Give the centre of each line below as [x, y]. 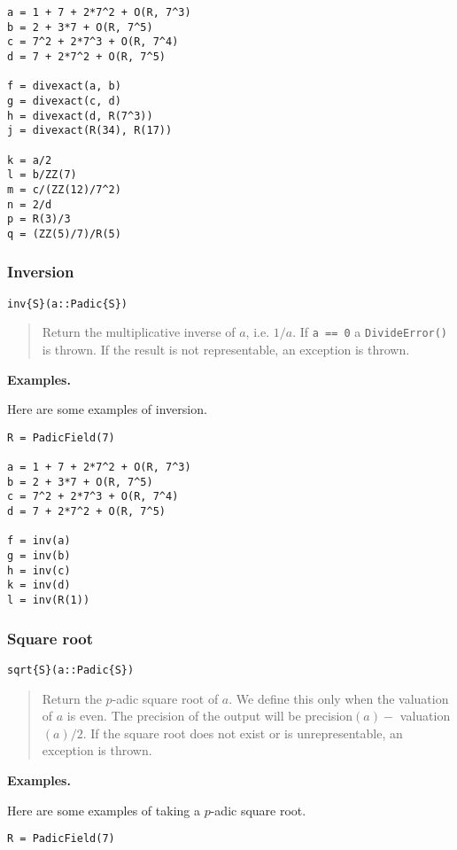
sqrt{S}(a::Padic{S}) [71, 670]
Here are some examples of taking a [104, 810]
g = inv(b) [39, 556]
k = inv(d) [39, 585]
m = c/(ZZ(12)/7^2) [64, 189]
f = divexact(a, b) [64, 86]
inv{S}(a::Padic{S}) [68, 304]
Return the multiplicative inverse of [139, 332]
